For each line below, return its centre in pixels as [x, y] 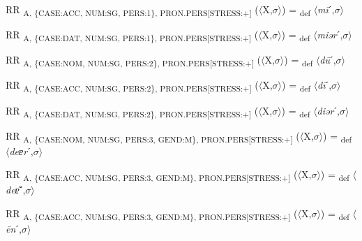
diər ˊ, [328, 110]
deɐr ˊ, [21, 151]
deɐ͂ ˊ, [16, 190]
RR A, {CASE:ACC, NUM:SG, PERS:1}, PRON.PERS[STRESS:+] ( [132, 10]
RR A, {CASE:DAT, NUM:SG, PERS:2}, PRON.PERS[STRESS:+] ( [132, 111]
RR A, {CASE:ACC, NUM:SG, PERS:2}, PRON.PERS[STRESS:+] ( [132, 86]
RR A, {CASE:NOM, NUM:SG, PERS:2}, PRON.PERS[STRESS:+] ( [133, 61]
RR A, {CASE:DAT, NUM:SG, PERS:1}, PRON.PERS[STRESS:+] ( [132, 35]
